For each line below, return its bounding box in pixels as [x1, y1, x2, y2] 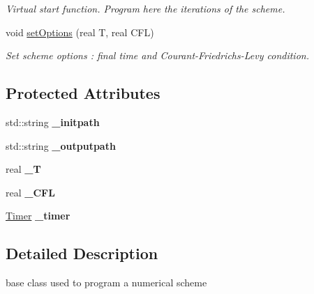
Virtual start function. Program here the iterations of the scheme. [6, 1, 285, 15]
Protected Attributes [6, 82, 160, 104]
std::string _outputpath [6, 138, 116, 153]
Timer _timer [6, 208, 70, 223]
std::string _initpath [6, 114, 100, 129]
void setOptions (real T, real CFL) [6, 24, 154, 39]
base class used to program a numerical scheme [6, 275, 207, 290]
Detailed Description [6, 242, 158, 264]
